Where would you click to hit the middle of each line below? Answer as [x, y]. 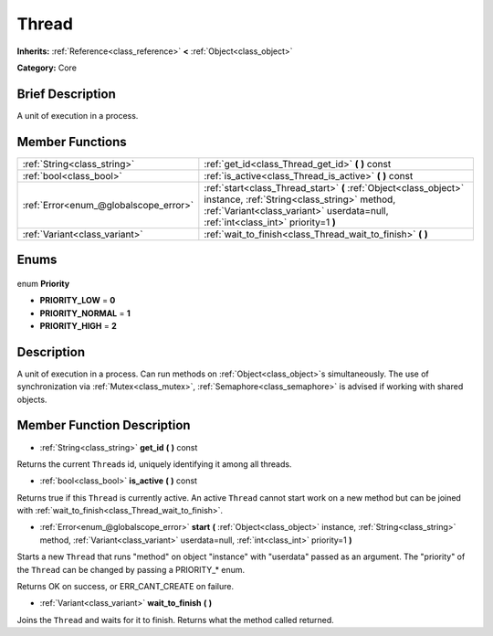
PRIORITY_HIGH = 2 [79, 325]
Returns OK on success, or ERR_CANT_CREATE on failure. [126, 587]
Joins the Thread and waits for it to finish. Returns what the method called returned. [176, 620]
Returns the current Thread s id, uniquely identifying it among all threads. [154, 464]
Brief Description [66, 94]
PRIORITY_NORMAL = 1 [85, 313]
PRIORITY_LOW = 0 [78, 301]
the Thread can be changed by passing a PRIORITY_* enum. [131, 569]
